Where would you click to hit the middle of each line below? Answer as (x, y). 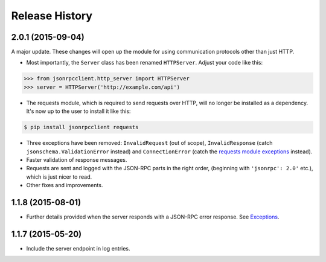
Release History (52, 16)
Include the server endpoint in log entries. (78, 248)
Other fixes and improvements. (65, 185)
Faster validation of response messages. (77, 159)
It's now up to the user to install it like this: (78, 111)
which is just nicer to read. (59, 177)
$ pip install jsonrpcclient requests (81, 127)
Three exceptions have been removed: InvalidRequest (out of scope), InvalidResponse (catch (149, 143)
